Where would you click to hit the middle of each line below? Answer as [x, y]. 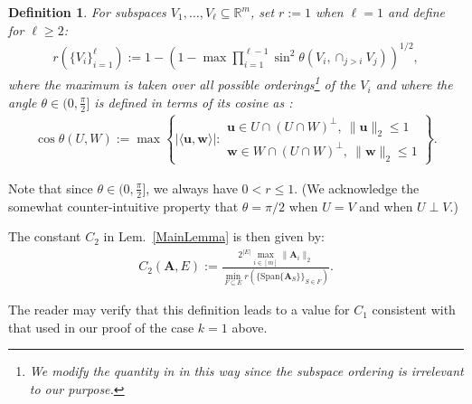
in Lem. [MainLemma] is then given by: [214, 236]
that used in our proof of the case [101, 327]
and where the [414, 85]
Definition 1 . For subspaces [87, 12]
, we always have [192, 188]
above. [250, 327]
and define [416, 12]
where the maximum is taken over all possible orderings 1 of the [182, 83]
